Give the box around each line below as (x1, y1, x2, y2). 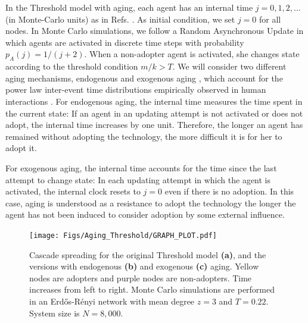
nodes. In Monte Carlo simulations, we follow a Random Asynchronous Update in (5, 24, 304, 37)
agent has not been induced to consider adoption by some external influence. (5, 208, 285, 221)
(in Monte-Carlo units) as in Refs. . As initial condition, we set (5, 12, 235, 25)
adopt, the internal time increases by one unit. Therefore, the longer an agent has (5, 118, 303, 131)
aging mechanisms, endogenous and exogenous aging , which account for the (5, 71, 283, 84)
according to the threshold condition (5, 60, 138, 73)
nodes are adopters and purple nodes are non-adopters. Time (29, 271, 252, 284)
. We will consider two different (172, 60, 287, 73)
